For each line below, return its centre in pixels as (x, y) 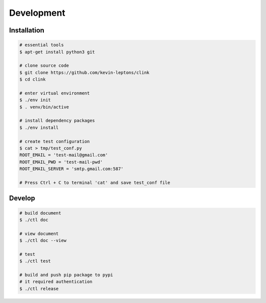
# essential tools (42, 45)
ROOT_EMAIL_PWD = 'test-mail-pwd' (61, 162)
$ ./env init (35, 100)
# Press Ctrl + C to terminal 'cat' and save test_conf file (95, 182)
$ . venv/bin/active (44, 107)
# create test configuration (55, 141)
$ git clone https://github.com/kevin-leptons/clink (84, 72)
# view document (39, 233)
